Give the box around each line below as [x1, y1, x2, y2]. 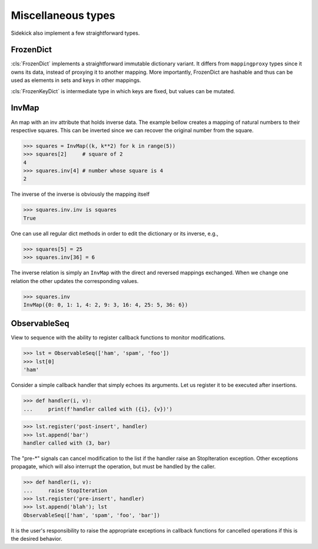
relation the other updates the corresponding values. [11, 277, 139, 284]
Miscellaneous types [11, 9, 115, 22]
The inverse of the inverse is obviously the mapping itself [11, 190, 150, 198]
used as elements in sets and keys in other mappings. [11, 77, 141, 84]
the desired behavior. [11, 535, 62, 543]
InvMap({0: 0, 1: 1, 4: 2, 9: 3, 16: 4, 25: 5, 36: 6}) [23, 301, 188, 308]
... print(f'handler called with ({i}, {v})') [23, 406, 173, 412]
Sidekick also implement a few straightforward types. [11, 29, 140, 37]
